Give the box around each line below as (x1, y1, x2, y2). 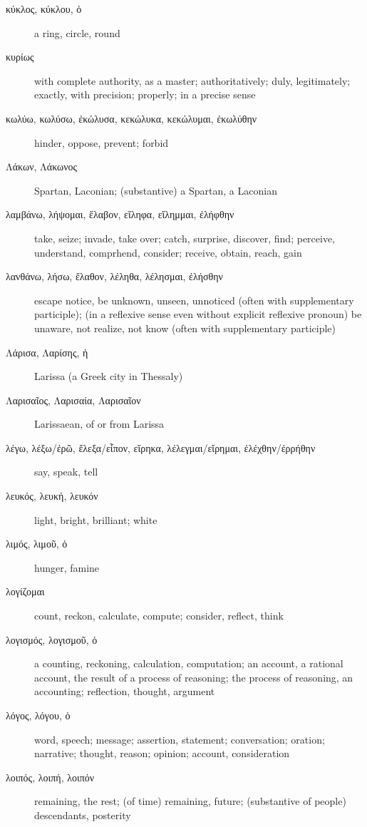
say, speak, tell (34, 464, 98, 479)
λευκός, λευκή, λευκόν (6, 488, 98, 503)
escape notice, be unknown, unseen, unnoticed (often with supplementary (34, 292, 354, 307)
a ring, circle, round (34, 25, 120, 40)
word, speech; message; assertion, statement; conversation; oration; (34, 731, 325, 746)
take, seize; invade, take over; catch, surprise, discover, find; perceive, (34, 230, 336, 245)
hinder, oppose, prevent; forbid (34, 135, 169, 150)
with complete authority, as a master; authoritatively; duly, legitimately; (34, 73, 351, 88)
